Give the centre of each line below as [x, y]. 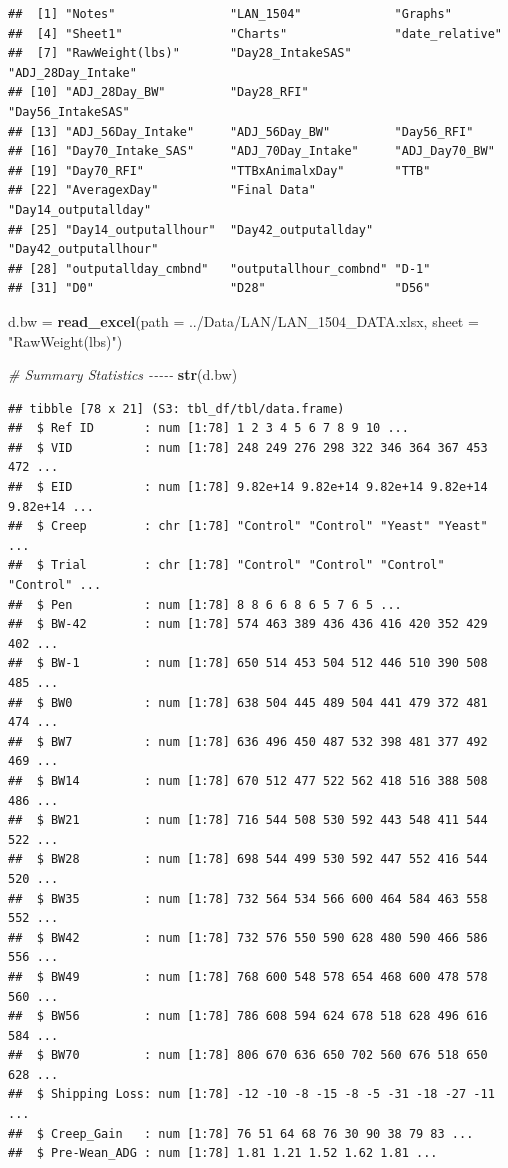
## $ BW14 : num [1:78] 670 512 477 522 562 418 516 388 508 [248, 780]
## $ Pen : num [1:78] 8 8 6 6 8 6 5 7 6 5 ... [205, 604]
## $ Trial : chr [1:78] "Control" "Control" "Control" [226, 565]
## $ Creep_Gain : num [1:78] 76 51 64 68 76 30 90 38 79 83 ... [241, 1133]
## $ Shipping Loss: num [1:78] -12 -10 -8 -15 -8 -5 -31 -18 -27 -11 [251, 1094]
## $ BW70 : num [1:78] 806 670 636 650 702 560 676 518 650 [248, 1055]
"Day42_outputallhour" [83, 249]
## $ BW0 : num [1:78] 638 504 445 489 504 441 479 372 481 [248, 702]
